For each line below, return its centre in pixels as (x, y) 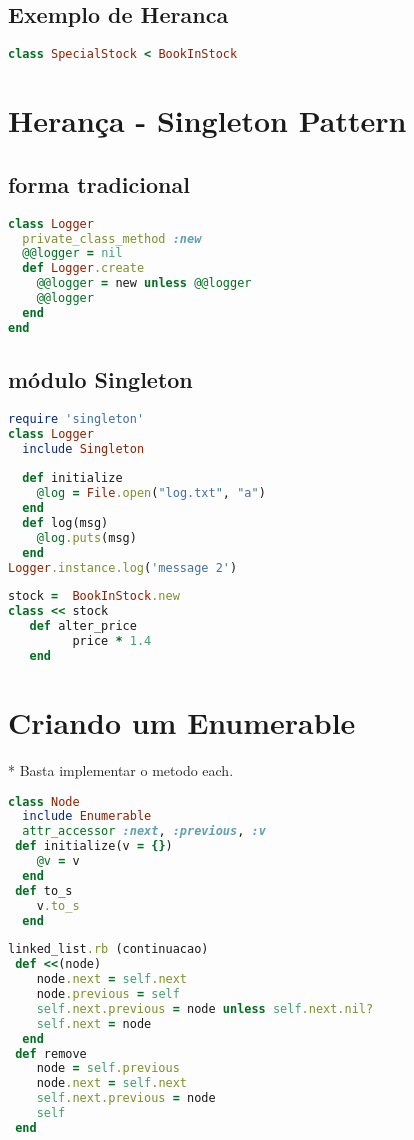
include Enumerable (87, 816)
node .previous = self (108, 994)
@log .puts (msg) (86, 537)
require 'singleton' (76, 418)
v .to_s (58, 905)
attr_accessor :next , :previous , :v (144, 831)
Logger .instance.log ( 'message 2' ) (123, 567)
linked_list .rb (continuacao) (108, 949)
